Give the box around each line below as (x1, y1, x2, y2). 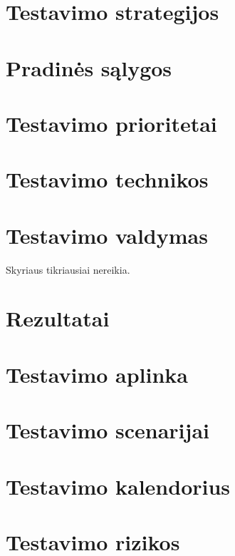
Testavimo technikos (6, 165, 209, 194)
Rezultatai (6, 304, 110, 333)
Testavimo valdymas (6, 220, 208, 249)
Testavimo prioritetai (6, 108, 217, 138)
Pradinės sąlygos (6, 53, 172, 82)
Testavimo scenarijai (6, 416, 209, 445)
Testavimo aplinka (6, 359, 188, 388)
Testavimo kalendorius (6, 471, 231, 500)
